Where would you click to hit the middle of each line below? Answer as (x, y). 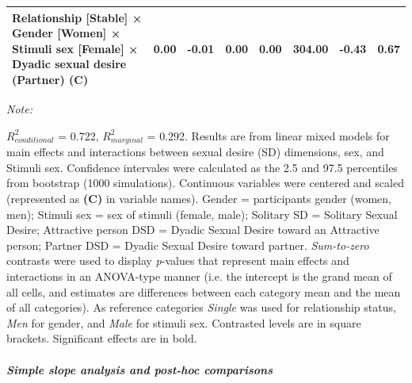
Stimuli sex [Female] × (75, 48)
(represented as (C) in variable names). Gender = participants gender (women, (199, 199)
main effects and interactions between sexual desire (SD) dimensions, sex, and (195, 152)
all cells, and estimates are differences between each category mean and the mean (204, 291)
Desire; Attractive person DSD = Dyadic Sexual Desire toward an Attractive (193, 230)
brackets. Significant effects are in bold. (102, 338)
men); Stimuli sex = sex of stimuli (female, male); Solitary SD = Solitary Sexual (202, 214)
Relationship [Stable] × (77, 17)
